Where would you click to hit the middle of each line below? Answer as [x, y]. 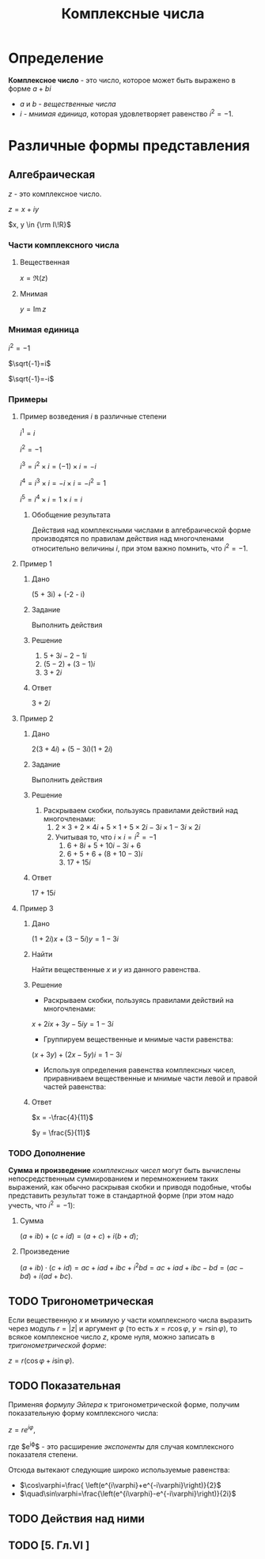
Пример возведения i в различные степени [93, 417]
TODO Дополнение [47, 1153]
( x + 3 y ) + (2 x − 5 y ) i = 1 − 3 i [77, 1054]
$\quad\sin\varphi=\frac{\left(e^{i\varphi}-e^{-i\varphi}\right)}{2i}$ [128, 1494]
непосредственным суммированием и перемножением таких [114, 1179]
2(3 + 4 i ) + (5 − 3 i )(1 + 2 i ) [72, 749]
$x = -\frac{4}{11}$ [62, 1117]
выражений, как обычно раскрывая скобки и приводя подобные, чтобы [130, 1187]
